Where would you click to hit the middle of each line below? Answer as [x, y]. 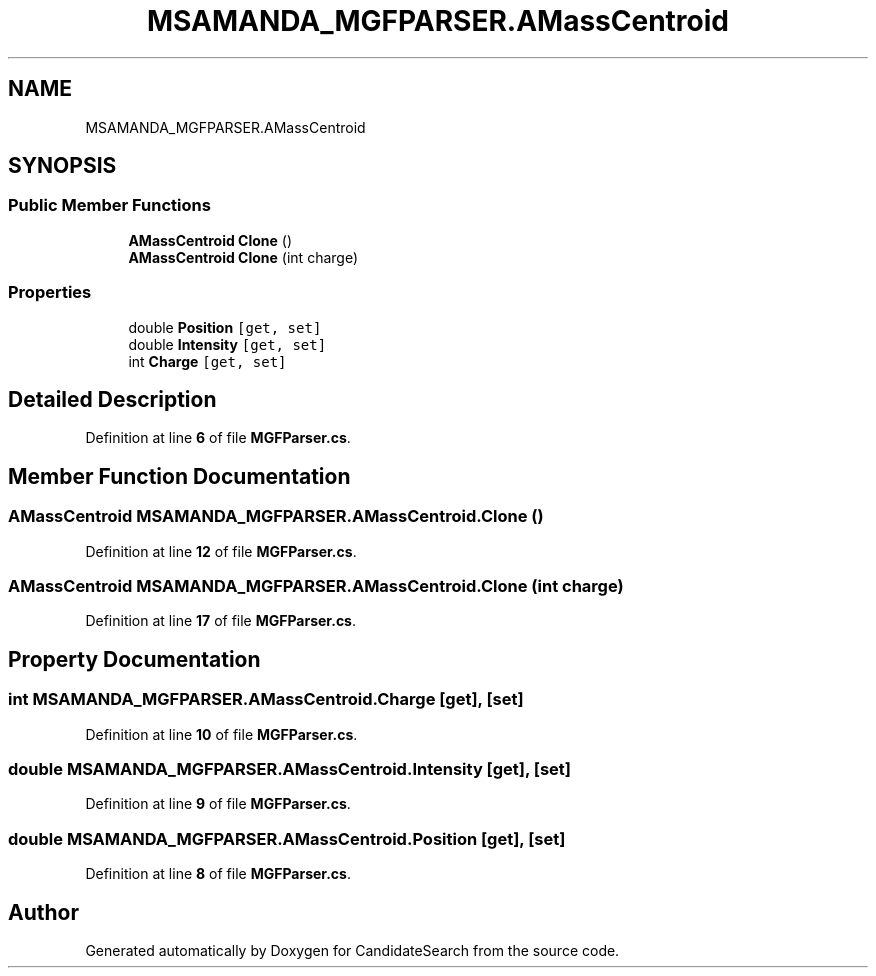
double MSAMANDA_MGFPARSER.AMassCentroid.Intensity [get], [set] [289, 768]
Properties [50, 292]
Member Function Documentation [179, 476]
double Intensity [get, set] [227, 344]
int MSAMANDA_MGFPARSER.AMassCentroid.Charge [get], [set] [266, 699]
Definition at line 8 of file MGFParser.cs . [218, 874]
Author [43, 912]
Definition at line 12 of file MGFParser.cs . [221, 551]
